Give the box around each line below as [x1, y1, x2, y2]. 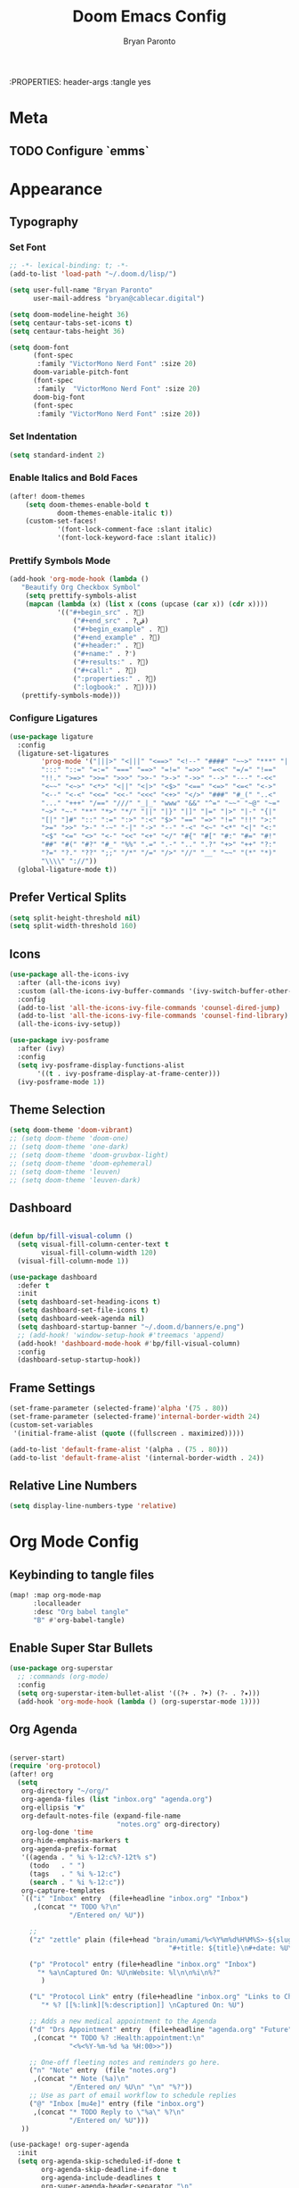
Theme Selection [9, 1102, 106, 1117]
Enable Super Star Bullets [9, 1640, 153, 1655]
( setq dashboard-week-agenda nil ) [17, 1314, 145, 1323]
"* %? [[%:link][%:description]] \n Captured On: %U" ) [41, 2001, 245, 2010]
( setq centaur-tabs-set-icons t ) [9, 319, 133, 327]
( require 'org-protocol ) [9, 1761, 101, 1770]
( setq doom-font [9, 343, 69, 352]
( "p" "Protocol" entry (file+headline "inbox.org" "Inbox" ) [28, 1960, 256, 1968]
